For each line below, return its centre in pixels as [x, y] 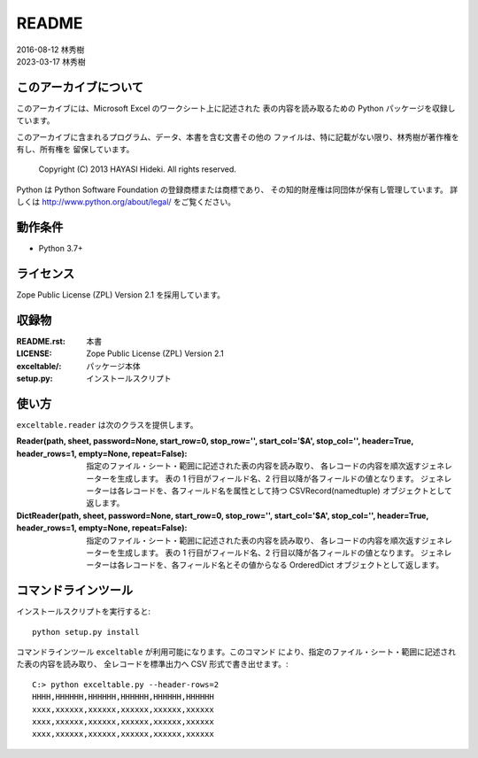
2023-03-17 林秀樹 [51, 61]
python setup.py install [86, 632]
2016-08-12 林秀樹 [50, 50]
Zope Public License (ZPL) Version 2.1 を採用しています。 [121, 295]
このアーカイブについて [80, 87]
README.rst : [41, 341]
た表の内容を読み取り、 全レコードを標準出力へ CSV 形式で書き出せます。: [152, 664]
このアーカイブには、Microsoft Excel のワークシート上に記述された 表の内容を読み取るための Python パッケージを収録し [236, 108]
